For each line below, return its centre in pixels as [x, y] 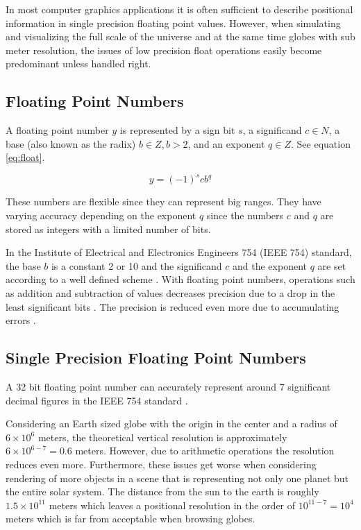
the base [23, 265]
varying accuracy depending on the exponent [101, 215]
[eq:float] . [25, 157]
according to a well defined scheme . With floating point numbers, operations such [180, 279]
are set [332, 265]
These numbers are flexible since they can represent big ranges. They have [163, 202]
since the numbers [245, 215]
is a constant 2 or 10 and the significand [136, 265]
